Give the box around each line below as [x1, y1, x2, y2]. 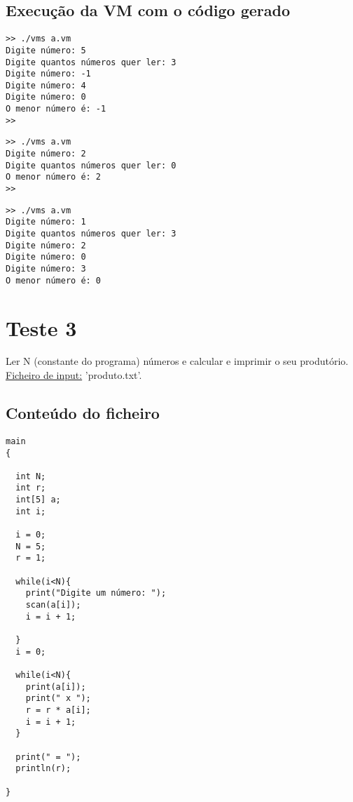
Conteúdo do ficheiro [6, 402, 160, 424]
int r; [15, 483, 46, 493]
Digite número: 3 [6, 264, 86, 274]
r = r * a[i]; [25, 704, 91, 715]
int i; [15, 506, 46, 516]
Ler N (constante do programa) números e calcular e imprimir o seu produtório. [6, 354, 349, 368]
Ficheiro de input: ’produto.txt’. [6, 368, 142, 382]
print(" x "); [25, 693, 91, 704]
